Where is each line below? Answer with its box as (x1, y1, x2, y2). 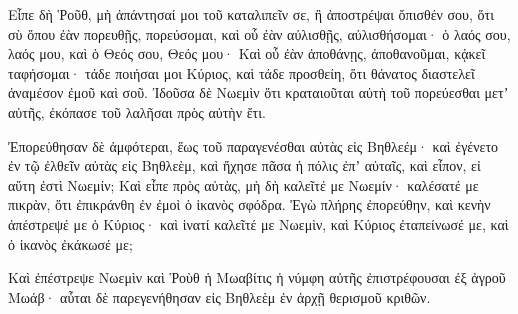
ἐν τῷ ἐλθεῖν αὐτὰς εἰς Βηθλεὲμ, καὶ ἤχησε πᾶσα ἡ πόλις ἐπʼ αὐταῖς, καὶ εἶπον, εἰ (8, 155, 481, 176)
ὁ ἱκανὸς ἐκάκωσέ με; (8, 233, 133, 254)
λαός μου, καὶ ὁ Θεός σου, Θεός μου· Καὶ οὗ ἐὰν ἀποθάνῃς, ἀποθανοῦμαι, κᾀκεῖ (8, 43, 486, 64)
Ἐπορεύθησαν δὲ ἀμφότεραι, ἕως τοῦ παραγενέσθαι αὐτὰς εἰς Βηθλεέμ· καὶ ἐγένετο (8, 135, 499, 156)
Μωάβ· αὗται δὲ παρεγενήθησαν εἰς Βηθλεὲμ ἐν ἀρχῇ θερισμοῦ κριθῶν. (8, 286, 431, 307)
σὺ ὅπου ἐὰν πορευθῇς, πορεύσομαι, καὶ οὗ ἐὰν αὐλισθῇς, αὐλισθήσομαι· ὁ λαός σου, (8, 23, 511, 44)
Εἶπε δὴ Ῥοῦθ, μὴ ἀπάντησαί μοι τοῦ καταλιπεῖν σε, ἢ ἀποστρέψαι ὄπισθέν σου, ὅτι (8, 4, 494, 24)
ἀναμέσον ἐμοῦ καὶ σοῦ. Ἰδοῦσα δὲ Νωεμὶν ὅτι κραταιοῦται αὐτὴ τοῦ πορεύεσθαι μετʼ (8, 82, 509, 103)
